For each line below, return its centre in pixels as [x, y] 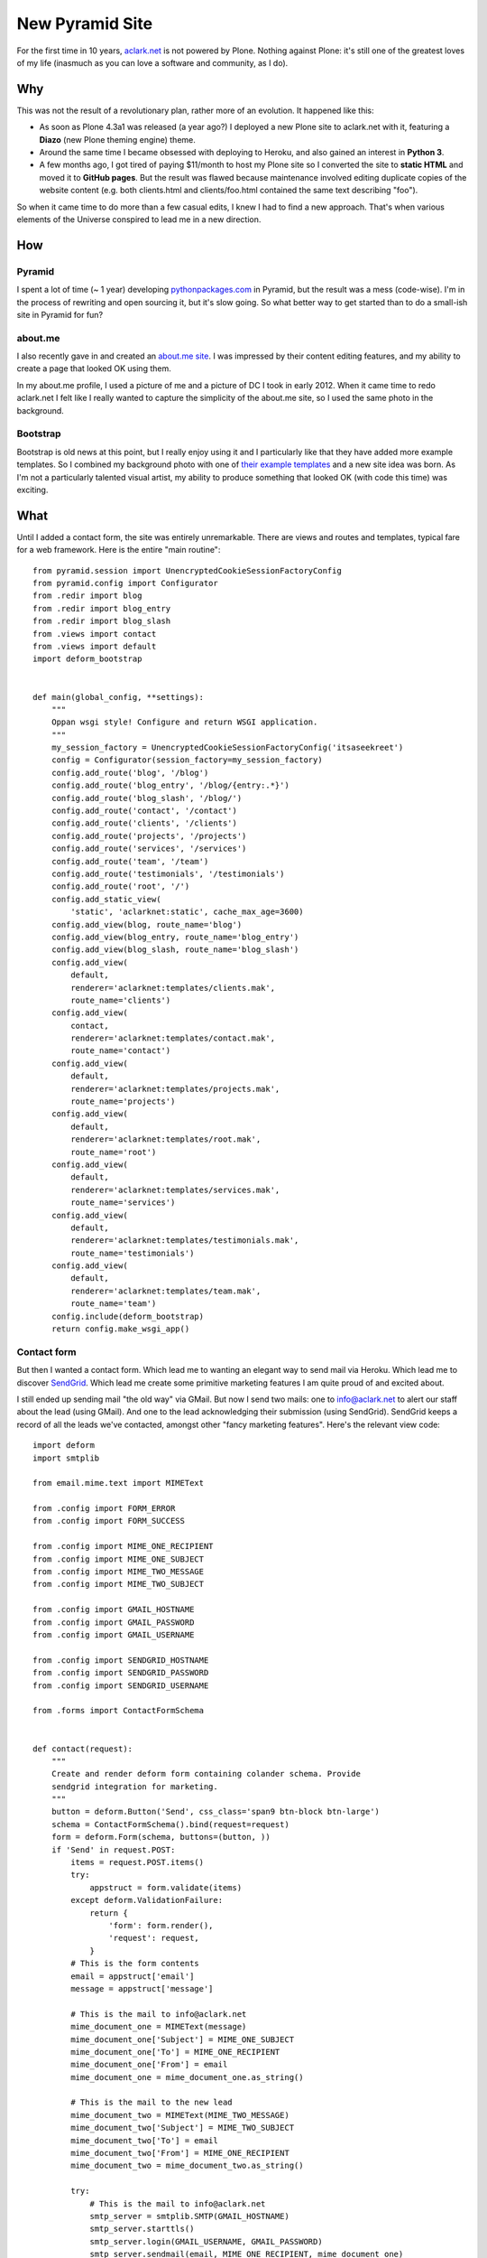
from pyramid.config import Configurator [125, 583]
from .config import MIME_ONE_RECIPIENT [123, 1546]
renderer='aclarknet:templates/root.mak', [166, 1139]
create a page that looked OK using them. [94, 369]
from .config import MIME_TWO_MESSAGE [119, 1572]
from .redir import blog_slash [102, 621]
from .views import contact [95, 634]
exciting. [32, 490]
